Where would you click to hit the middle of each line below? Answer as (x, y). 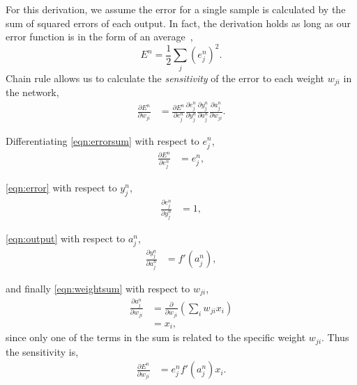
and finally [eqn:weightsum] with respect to (98, 289)
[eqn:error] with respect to (61, 188)
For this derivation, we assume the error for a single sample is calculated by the (176, 9)
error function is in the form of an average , (99, 37)
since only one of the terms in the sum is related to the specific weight (156, 337)
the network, (32, 92)
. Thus (335, 337)
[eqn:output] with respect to (66, 238)
